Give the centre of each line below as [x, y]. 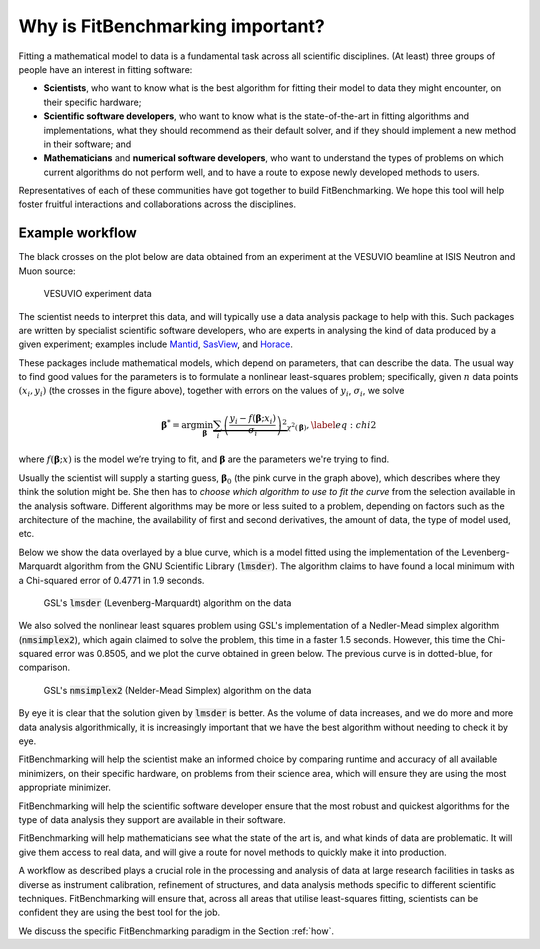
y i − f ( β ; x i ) [253, 420]
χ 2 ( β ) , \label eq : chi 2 [331, 426]
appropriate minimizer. [65, 787]
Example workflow [77, 233]
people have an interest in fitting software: [105, 69]
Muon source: [47, 271]
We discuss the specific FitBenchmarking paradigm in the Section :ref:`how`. [176, 931]
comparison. [44, 667]
